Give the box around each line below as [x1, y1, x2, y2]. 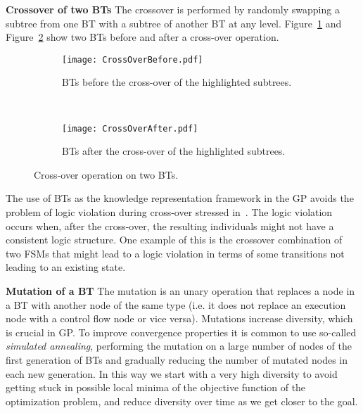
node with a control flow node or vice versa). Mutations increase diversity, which [6, 311, 353, 326]
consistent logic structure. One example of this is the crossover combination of [6, 232, 343, 247]
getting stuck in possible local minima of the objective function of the [6, 380, 306, 395]
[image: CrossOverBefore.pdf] [62, 54, 203, 65]
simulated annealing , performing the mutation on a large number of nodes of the [6, 338, 352, 353]
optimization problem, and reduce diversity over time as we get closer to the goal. [6, 393, 358, 408]
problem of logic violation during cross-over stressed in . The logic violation [6, 205, 333, 220]
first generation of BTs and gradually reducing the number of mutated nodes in [6, 352, 348, 367]
